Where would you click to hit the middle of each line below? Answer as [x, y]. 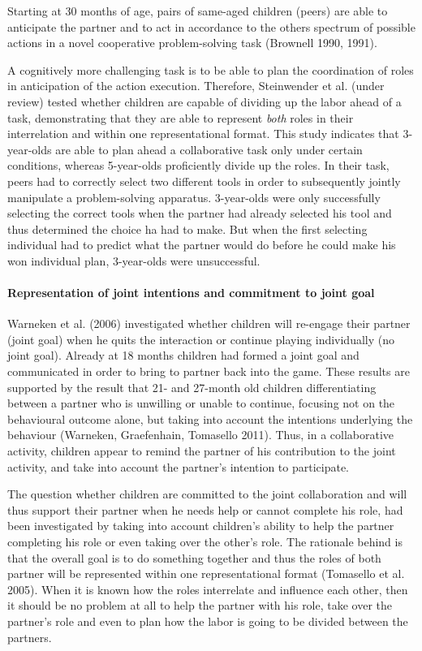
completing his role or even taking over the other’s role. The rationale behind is [205, 542]
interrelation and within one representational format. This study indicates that [203, 134]
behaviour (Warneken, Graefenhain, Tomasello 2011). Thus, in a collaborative [201, 435]
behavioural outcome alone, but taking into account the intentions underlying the [210, 418]
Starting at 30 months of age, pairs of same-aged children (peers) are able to [198, 11]
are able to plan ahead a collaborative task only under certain [209, 149]
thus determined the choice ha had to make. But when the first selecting [187, 228]
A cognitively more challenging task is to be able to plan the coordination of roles [211, 69]
